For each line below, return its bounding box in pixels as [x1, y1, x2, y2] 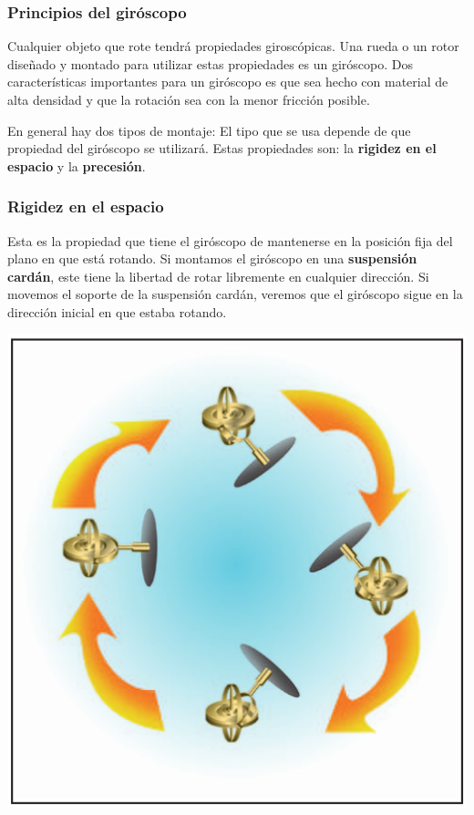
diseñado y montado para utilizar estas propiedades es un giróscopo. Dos [7, 54, 414, 73]
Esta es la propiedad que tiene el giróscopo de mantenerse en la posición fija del [7, 231, 453, 250]
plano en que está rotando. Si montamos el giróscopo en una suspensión [7, 249, 417, 268]
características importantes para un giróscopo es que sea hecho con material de [7, 72, 448, 91]
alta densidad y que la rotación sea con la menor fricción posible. [7, 90, 370, 108]
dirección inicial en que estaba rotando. [7, 302, 227, 321]
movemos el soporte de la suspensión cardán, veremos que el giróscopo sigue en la [7, 284, 463, 304]
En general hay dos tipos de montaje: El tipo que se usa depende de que [7, 120, 411, 139]
